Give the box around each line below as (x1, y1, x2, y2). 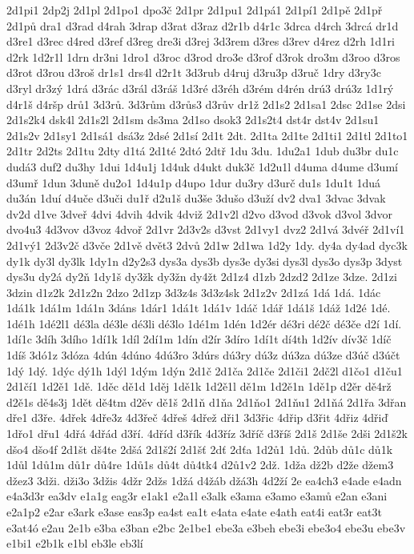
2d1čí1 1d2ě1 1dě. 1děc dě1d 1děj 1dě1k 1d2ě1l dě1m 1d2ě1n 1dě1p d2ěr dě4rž (6, 378, 392, 395)
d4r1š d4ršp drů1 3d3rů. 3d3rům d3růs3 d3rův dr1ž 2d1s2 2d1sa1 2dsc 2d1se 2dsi (6, 95, 406, 112)
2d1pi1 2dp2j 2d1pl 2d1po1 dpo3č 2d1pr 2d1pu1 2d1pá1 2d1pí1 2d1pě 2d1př (6, 2, 383, 18)
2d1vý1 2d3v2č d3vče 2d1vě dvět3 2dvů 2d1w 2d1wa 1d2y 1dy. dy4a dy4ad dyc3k (6, 236, 408, 253)
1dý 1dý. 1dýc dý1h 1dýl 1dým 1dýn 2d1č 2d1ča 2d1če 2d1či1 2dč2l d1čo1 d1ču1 (6, 362, 403, 379)
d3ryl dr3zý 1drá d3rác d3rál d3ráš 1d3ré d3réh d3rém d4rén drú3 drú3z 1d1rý (6, 79, 394, 96)
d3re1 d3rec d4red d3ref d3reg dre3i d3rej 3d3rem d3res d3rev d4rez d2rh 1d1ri (6, 33, 395, 50)
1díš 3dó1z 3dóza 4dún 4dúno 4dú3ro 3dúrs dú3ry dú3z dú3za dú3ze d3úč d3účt (6, 347, 400, 363)
